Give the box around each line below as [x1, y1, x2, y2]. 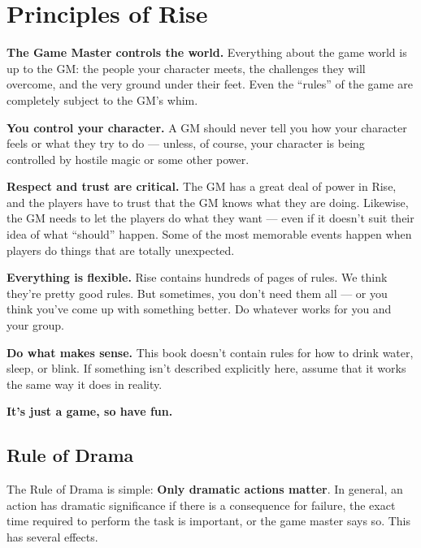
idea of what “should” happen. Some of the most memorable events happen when [7, 226, 412, 243]
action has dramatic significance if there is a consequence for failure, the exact [7, 496, 396, 513]
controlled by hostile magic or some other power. [7, 150, 250, 167]
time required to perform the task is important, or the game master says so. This [7, 512, 410, 529]
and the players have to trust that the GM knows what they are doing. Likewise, [7, 193, 409, 210]
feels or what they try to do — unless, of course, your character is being [7, 135, 365, 152]
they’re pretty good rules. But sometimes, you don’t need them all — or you [7, 284, 388, 301]
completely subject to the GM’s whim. [7, 91, 198, 108]
